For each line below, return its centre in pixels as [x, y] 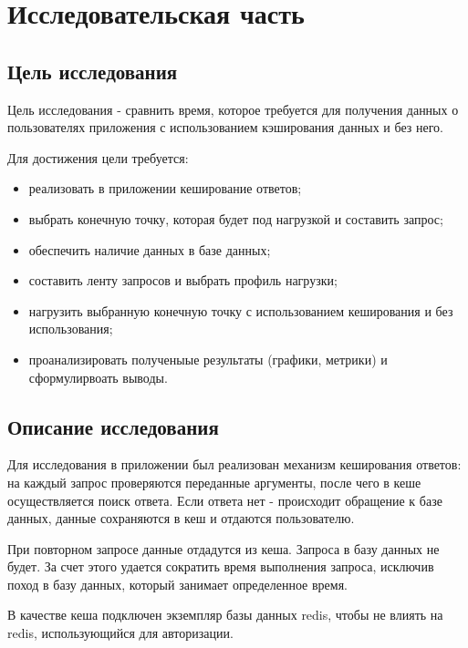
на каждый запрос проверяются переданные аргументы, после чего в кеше [214, 482]
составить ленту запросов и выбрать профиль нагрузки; [183, 280]
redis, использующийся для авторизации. [120, 633]
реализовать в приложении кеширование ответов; [165, 188]
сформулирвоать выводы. [98, 377]
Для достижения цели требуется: [98, 157]
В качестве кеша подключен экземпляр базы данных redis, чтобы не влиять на [225, 615]
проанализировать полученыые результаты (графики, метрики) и [208, 359]
